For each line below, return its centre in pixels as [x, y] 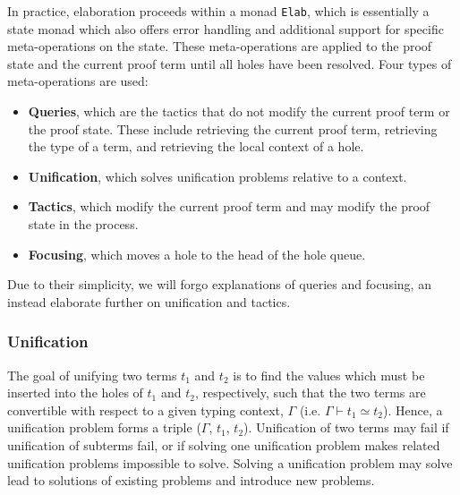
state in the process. [83, 224]
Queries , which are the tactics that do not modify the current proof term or [239, 111]
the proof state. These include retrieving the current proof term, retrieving [233, 128]
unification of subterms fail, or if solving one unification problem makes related [224, 444]
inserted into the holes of [75, 393]
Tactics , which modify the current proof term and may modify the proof [229, 206]
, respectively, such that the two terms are [310, 393]
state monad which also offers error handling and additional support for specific [226, 28]
